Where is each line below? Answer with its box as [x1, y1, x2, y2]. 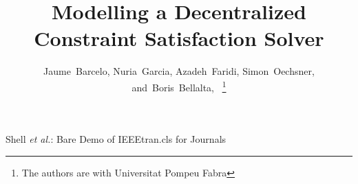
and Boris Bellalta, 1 [131, 78, 227, 94]
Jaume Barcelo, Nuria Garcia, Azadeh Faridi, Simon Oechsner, [43, 64, 315, 78]
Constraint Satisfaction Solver [34, 24, 324, 52]
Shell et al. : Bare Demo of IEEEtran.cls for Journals [6, 132, 227, 146]
